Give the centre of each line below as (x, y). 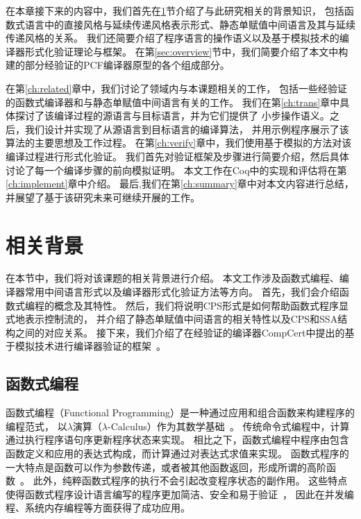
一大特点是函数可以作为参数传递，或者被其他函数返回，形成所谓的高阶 (166, 467)
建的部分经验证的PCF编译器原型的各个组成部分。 (118, 65)
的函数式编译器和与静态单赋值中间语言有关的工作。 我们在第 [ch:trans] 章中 (173, 102)
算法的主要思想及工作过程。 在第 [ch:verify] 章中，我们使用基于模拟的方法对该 (179, 143)
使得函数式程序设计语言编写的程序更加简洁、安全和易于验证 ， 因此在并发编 (180, 494)
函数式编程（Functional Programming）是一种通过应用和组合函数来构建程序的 (180, 412)
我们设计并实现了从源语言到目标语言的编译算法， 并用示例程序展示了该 (187, 129)
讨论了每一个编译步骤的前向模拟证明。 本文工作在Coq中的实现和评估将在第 (176, 170)
